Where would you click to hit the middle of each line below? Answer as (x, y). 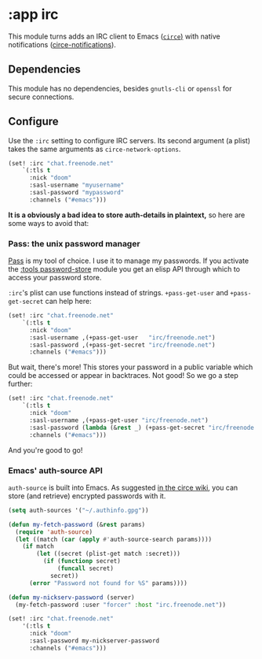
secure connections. (41, 97)
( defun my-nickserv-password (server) (71, 597)
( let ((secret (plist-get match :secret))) (108, 554)
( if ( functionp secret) (82, 561)
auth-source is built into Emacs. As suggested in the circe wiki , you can (123, 487)
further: (20, 384)
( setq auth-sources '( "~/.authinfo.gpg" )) (78, 510)
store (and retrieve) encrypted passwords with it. (87, 496)
